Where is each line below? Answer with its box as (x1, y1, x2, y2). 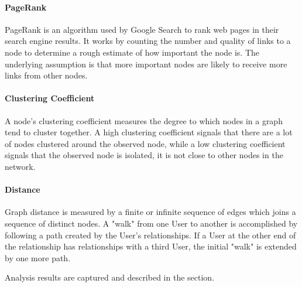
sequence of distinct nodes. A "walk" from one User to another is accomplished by (5, 217, 298, 229)
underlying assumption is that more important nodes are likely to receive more (5, 57, 287, 70)
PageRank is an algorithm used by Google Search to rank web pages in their (5, 23, 279, 35)
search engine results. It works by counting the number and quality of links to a (5, 35, 291, 47)
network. (5, 160, 36, 172)
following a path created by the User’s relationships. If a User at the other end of (5, 228, 296, 241)
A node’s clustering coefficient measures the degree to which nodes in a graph (5, 114, 283, 127)
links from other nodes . (5, 69, 88, 81)
